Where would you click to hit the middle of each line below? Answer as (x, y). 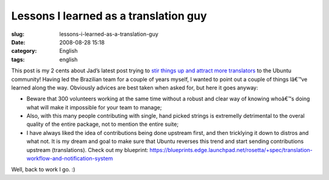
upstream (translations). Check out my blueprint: (87, 150)
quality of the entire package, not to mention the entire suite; (103, 124)
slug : (18, 34)
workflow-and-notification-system (70, 159)
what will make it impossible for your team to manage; (94, 107)
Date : (18, 42)
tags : (18, 59)
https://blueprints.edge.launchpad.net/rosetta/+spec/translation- (231, 150)
